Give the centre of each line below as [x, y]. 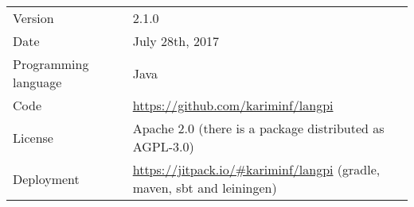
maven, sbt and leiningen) [205, 188]
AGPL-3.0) [163, 146]
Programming [51, 64]
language [37, 82]
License [33, 137]
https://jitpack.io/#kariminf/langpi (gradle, [256, 169]
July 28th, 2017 [176, 41]
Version [33, 18]
